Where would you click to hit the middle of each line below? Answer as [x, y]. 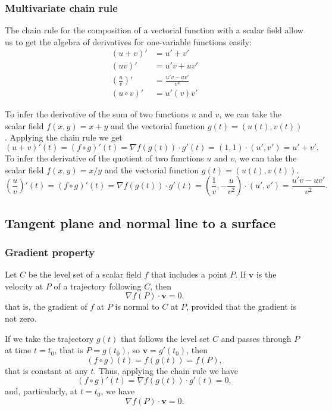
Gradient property [50, 252]
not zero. [21, 318]
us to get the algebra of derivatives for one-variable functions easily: [129, 41]
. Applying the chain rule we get [64, 137]
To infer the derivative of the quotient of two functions [104, 158]
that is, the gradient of [46, 306]
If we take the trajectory [49, 338]
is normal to [137, 306]
